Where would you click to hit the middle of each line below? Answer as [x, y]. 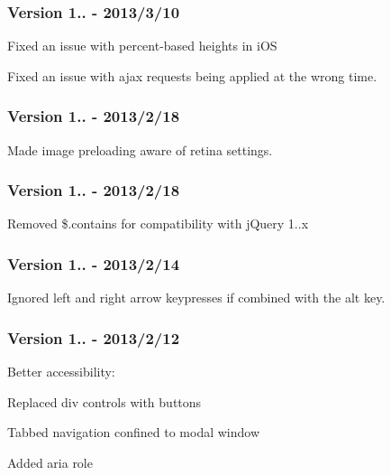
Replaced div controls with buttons [105, 401]
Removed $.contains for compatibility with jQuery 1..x [158, 224]
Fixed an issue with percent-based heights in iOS [142, 46]
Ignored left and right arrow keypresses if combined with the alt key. [196, 298]
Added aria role [50, 462]
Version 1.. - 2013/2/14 [94, 263]
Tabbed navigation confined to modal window [134, 432]
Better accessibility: [61, 372]
